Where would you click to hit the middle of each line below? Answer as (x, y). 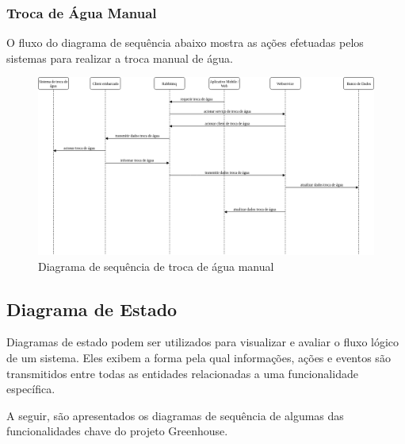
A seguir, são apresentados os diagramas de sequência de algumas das (175, 415)
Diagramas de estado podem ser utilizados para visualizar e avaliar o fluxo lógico (203, 342)
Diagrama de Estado (92, 309)
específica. (31, 389)
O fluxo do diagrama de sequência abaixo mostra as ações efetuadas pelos (185, 42)
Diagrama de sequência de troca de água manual (156, 266)
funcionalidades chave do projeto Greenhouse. (117, 431)
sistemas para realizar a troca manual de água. (120, 58)
